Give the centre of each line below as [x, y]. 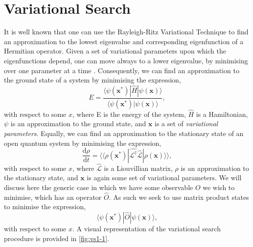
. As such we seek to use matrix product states [179, 197]
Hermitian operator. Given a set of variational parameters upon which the [115, 51]
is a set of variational [186, 123]
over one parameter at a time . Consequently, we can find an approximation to [122, 70]
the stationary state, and [41, 178]
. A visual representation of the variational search [147, 229]
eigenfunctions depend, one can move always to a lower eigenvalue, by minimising [126, 60]
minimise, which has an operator [53, 197]
